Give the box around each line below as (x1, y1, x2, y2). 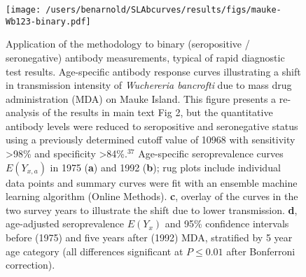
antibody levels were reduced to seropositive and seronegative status (6, 118, 298, 133)
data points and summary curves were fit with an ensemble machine (6, 175, 298, 190)
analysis (6, 105, 39, 120)
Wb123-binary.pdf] (6, 16, 91, 27)
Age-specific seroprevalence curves (138, 146, 284, 161)
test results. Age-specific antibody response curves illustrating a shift (6, 64, 301, 78)
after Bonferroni (226, 243, 295, 258)
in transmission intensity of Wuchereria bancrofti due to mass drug (6, 78, 292, 92)
